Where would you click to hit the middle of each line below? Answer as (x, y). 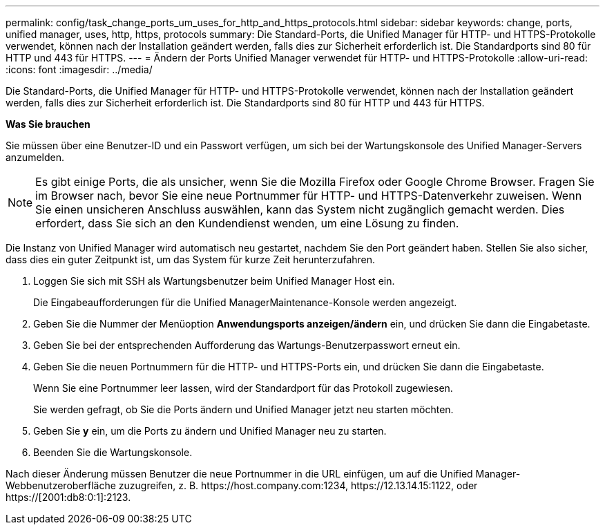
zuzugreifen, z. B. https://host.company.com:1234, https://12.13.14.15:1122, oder (298, 485)
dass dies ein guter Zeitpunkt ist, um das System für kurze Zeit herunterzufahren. (191, 259)
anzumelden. (35, 157)
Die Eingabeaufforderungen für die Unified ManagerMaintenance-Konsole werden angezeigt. (245, 302)
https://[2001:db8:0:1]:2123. (68, 497)
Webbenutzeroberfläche (61, 485)
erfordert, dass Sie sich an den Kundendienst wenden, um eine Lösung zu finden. (247, 223)
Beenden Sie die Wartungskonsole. (113, 452)
